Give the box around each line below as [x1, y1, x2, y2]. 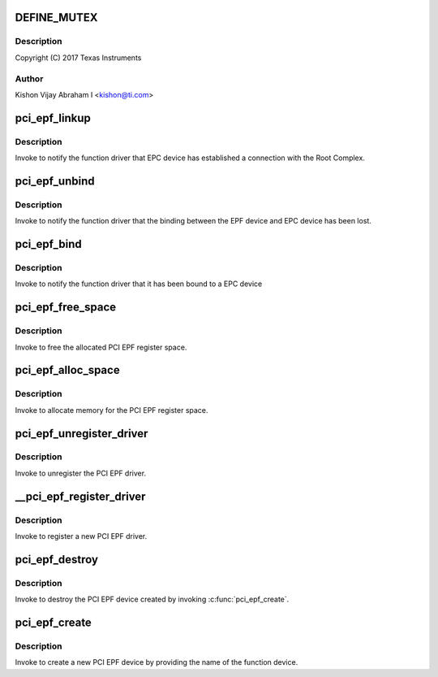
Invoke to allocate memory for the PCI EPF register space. [15, 405, 208, 414]
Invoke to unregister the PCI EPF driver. [15, 468, 146, 478]
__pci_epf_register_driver [15, 489, 146, 503]
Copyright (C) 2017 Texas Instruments [15, 53, 142, 63]
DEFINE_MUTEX [15, 11, 98, 24]
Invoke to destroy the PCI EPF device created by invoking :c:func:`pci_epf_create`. [15, 594, 290, 605]
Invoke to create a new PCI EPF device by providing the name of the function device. [15, 657, 298, 667]
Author [15, 73, 44, 85]
